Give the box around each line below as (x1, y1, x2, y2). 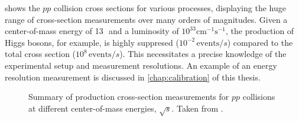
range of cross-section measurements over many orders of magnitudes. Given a (5, 13, 288, 25)
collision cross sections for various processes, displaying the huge (54, 2, 286, 14)
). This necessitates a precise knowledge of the (119, 48, 287, 60)
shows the (5, 2, 40, 14)
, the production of (225, 25, 294, 37)
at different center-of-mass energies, (28, 102, 157, 114)
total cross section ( (5, 48, 76, 60)
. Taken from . (171, 102, 223, 114)
